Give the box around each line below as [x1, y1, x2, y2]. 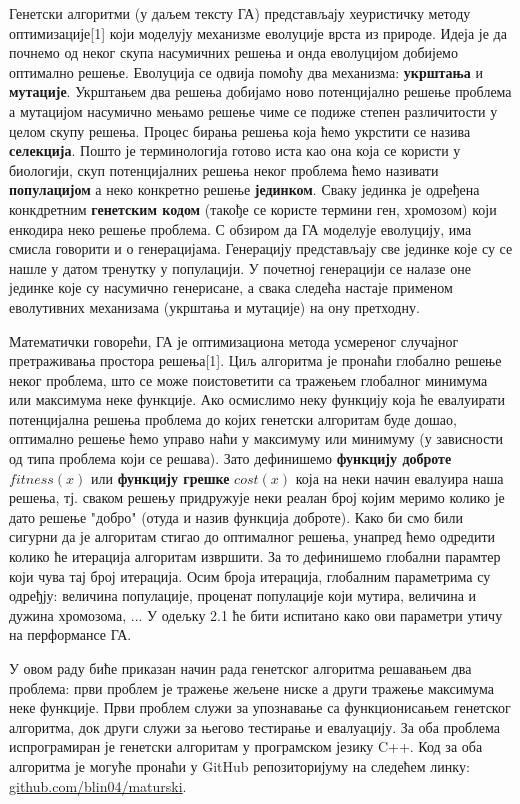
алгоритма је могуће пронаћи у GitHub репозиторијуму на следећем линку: [9, 755, 470, 776]
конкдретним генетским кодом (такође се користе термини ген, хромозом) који [9, 198, 497, 219]
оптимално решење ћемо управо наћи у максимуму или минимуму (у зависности [9, 428, 504, 449]
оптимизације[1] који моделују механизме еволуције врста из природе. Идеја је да [9, 22, 507, 43]
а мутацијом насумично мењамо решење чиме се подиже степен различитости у [9, 100, 498, 121]
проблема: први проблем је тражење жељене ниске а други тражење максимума [9, 677, 494, 698]
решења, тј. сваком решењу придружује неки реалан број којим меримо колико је [9, 487, 505, 508]
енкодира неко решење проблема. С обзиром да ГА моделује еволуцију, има [9, 218, 472, 239]
